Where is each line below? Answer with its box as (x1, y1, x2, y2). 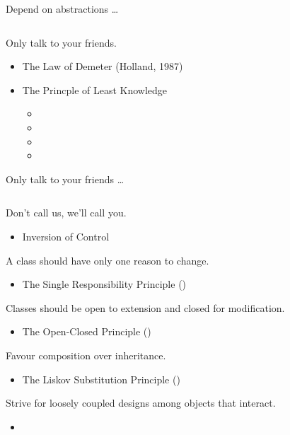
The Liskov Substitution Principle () (22, 371, 180, 386)
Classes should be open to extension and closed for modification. (6, 300, 285, 315)
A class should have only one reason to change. (6, 253, 209, 267)
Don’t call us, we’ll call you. (6, 205, 127, 220)
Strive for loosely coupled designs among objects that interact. (6, 395, 276, 410)
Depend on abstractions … (6, 1, 119, 16)
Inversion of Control (22, 228, 110, 243)
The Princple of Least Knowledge (22, 82, 168, 97)
